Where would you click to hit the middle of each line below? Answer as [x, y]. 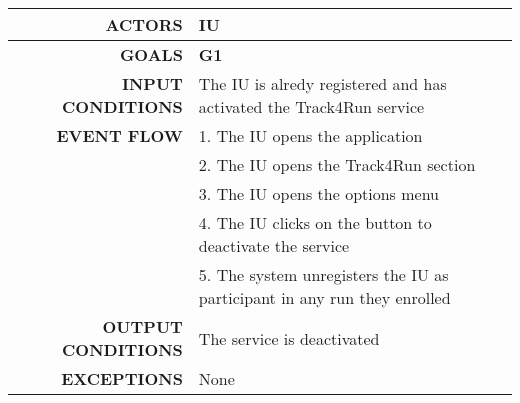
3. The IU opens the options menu [319, 193]
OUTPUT [142, 326]
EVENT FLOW [119, 135]
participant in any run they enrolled [324, 297]
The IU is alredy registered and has [322, 83]
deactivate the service [274, 245]
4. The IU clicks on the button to [315, 222]
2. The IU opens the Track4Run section [337, 164]
